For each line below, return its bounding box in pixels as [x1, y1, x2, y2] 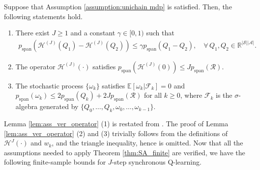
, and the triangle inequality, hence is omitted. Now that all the [52, 138, 243, 148]
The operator [15, 61, 56, 71]
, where [180, 90, 202, 100]
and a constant [70, 28, 116, 38]
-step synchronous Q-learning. [112, 157, 202, 167]
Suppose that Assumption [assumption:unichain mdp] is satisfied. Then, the [4, 1, 232, 11]
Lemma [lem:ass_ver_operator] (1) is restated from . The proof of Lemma [4, 118, 229, 128]
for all [144, 90, 162, 100]
